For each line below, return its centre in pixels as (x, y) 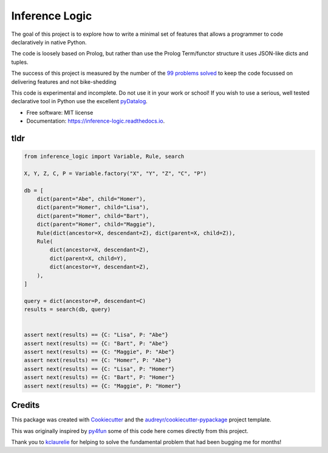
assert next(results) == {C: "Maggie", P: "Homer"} (103, 386)
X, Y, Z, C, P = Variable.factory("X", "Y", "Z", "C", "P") (115, 173)
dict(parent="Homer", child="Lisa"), (93, 207)
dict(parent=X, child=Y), (88, 258)
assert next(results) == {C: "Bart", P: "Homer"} (99, 377)
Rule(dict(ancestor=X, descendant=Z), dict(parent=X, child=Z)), (136, 233)
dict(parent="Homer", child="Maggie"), (96, 224)
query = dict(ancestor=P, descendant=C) (85, 301)
